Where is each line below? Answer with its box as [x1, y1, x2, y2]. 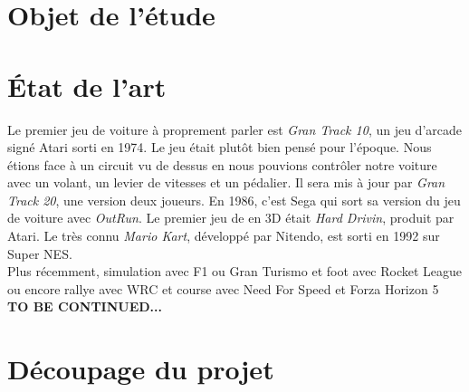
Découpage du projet [7, 350, 274, 387]
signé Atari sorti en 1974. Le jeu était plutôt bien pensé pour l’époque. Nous [7, 138, 432, 157]
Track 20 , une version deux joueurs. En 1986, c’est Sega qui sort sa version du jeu [7, 190, 461, 209]
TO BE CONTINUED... [7, 297, 163, 316]
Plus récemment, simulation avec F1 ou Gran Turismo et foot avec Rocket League [7, 262, 463, 281]
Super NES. [7, 244, 72, 263]
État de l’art [7, 67, 167, 104]
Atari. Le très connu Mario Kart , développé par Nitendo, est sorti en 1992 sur [7, 226, 440, 245]
